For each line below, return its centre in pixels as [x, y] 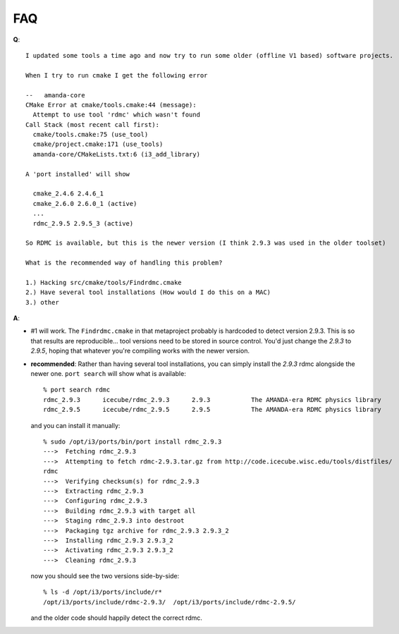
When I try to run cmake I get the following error [117, 75]
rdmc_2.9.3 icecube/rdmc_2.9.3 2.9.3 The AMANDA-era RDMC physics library [213, 400]
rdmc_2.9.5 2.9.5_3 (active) [83, 223]
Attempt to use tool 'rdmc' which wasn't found [117, 115]
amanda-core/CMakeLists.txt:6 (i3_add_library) [117, 154]
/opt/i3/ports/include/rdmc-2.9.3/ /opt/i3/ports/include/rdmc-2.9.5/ [170, 602]
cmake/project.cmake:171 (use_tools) [98, 144]
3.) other [42, 302]
